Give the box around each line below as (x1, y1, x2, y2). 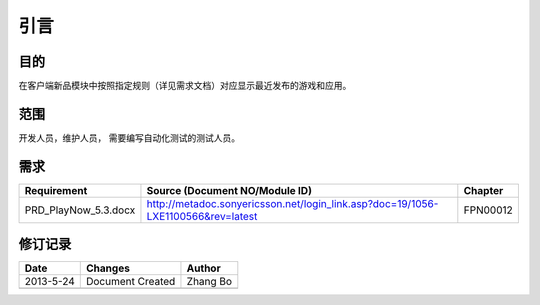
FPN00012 (463, 203, 514, 217)
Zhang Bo (186, 275, 233, 289)
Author (186, 261, 221, 275)
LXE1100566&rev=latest (146, 209, 258, 223)
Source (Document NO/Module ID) (146, 183, 312, 197)
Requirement (24, 183, 88, 197)
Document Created (85, 275, 176, 289)
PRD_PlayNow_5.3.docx (24, 203, 136, 217)
